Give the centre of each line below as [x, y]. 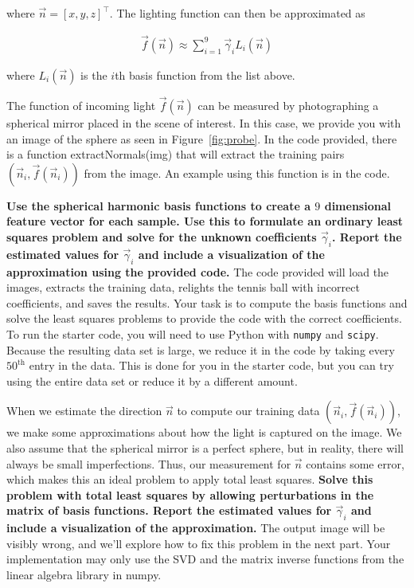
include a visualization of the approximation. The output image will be [196, 528]
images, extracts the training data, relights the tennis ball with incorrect [183, 287]
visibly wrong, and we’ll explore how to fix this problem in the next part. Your [199, 543]
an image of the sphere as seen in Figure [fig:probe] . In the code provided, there [202, 138]
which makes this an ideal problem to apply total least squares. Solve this [190, 479]
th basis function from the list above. [205, 74]
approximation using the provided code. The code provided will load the [198, 271]
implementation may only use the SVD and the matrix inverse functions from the [205, 559]
